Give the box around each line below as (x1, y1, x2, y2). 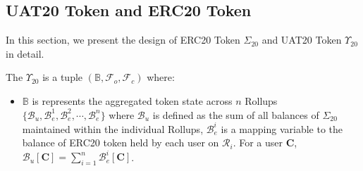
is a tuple (42, 70, 83, 84)
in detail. (6, 46, 44, 61)
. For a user (233, 135, 283, 150)
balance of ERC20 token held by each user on (22, 135, 219, 150)
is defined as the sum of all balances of (152, 107, 319, 122)
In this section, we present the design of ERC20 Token (6, 32, 240, 47)
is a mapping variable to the (221, 121, 343, 136)
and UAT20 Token (262, 32, 342, 47)
